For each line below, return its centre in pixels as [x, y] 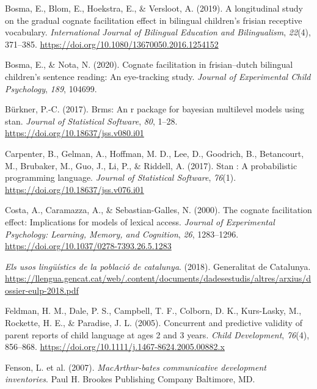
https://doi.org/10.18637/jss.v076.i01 [75, 189]
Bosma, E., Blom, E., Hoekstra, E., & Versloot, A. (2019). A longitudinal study [154, 8]
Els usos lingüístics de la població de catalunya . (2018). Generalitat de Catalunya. [158, 266]
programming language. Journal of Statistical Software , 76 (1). [121, 177]
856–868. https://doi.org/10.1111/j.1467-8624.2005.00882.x [115, 347]
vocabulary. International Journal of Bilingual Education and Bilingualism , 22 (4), [158, 32]
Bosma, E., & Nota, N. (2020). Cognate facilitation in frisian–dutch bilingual [149, 64]
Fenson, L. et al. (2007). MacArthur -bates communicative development [136, 367]
